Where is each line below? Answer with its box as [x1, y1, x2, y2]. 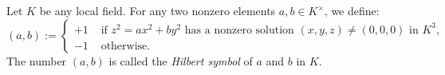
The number [6, 52, 67, 69]
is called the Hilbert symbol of [108, 52, 253, 69]
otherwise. [100, 40, 151, 52]
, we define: [324, 2, 380, 18]
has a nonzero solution [184, 24, 294, 36]
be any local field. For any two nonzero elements [39, 2, 276, 18]
